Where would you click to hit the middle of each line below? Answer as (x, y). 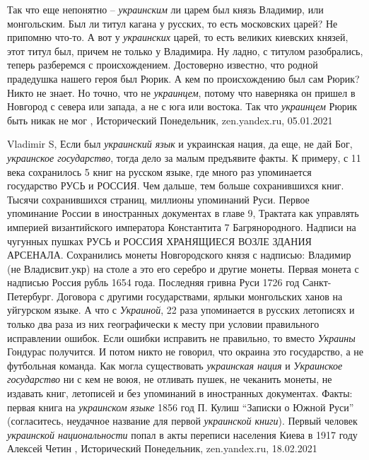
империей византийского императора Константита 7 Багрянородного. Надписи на (182, 226)
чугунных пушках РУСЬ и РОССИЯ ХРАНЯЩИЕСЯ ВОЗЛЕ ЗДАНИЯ (159, 241)
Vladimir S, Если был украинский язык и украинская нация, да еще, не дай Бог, (180, 144)
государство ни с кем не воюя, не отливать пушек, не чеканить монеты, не (170, 379)
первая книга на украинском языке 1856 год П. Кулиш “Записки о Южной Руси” (181, 407)
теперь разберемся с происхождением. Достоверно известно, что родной (163, 65)
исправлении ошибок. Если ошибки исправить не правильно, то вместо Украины (181, 337)
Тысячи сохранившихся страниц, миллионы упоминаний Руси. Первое (158, 199)
